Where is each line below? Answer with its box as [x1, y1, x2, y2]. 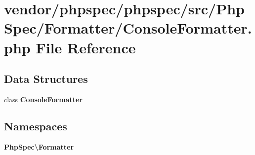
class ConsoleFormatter [4, 94, 83, 104]
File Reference [36, 37, 136, 57]
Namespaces [4, 118, 67, 133]
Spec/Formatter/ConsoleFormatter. [4, 18, 252, 38]
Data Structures [4, 71, 88, 86]
